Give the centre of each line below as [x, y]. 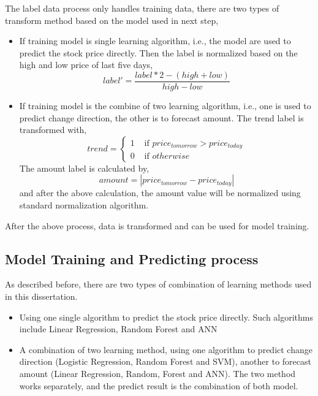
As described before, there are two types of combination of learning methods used [158, 284]
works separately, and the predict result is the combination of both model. [159, 385]
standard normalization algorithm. [84, 205]
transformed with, [53, 130]
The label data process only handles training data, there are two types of [142, 8]
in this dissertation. [41, 296]
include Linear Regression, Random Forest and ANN [118, 329]
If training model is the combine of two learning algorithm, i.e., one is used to [165, 106]
